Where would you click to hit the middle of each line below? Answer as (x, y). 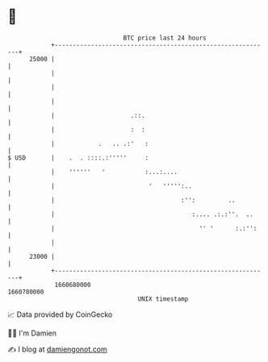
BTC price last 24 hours (165, 38)
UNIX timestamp (163, 299)
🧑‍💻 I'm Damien (32, 333)
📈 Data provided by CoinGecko (60, 314)
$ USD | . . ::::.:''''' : (78, 158)
